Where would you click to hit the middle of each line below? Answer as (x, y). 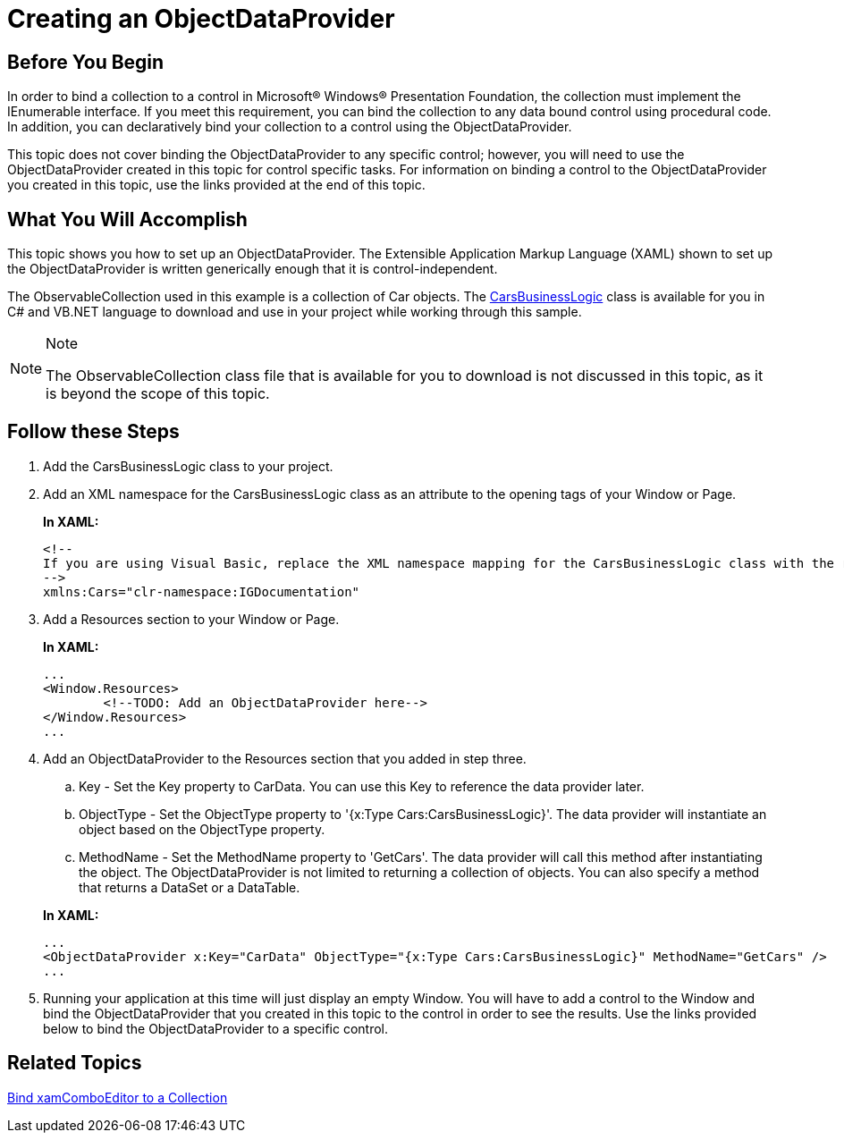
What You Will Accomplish (127, 219)
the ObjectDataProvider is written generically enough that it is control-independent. (253, 269)
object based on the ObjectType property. (202, 829)
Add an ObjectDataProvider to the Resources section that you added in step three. (285, 758)
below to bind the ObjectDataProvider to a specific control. (216, 1028)
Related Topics (75, 1063)
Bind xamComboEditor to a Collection (118, 1097)
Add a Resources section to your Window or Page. (191, 619)
